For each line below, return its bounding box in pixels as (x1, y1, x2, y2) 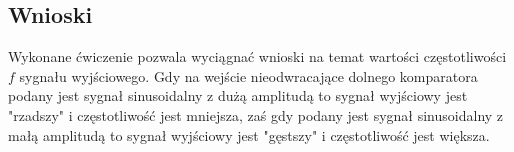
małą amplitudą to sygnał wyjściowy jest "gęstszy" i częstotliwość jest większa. (8, 124, 490, 145)
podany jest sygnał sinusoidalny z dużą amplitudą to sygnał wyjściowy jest (8, 85, 468, 106)
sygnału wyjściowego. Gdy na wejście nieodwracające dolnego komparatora (19, 65, 478, 86)
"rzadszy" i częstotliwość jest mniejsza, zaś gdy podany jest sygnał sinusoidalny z (8, 104, 504, 125)
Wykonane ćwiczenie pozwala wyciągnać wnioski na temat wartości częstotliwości (8, 46, 507, 67)
